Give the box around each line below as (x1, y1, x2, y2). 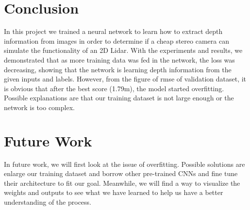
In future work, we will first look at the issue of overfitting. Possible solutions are (4, 159, 245, 169)
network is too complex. (4, 102, 75, 112)
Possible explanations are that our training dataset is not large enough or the (4, 93, 234, 103)
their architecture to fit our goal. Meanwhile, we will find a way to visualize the (4, 178, 240, 188)
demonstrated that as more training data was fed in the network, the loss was (4, 54, 235, 65)
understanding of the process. (4, 196, 91, 207)
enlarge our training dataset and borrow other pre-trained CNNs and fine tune (4, 168, 238, 178)
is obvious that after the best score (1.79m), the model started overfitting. (4, 83, 224, 93)
